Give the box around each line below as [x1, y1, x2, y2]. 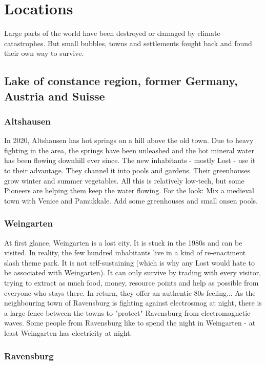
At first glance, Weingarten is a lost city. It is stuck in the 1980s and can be [4, 237, 242, 248]
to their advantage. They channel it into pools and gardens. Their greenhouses [4, 165, 250, 176]
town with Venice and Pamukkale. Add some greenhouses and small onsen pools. [4, 195, 258, 206]
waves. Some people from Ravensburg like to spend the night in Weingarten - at [4, 317, 256, 328]
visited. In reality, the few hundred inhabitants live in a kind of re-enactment [4, 247, 246, 258]
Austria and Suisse [4, 88, 105, 104]
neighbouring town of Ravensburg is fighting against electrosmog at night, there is [4, 297, 262, 308]
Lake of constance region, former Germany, [4, 73, 238, 89]
